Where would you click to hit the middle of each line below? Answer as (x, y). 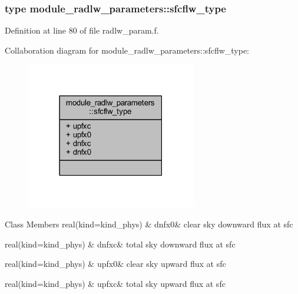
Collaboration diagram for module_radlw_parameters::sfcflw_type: (127, 50)
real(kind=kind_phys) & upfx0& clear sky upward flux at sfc (115, 264)
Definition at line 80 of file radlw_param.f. (82, 30)
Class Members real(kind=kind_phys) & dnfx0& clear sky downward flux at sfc (149, 224)
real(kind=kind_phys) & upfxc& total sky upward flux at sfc (115, 283)
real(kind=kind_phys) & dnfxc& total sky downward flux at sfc (120, 244)
